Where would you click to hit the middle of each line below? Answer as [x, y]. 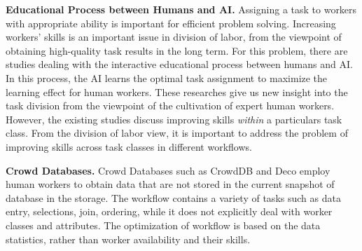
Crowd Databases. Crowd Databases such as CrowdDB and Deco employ [168, 170]
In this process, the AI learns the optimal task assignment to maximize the [167, 77]
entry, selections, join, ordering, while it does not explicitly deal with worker [169, 211]
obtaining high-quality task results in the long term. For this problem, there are [177, 50]
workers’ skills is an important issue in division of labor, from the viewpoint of [174, 37]
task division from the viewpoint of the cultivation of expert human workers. [170, 106]
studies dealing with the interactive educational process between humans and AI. [179, 64]
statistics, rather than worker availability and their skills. [128, 239]
